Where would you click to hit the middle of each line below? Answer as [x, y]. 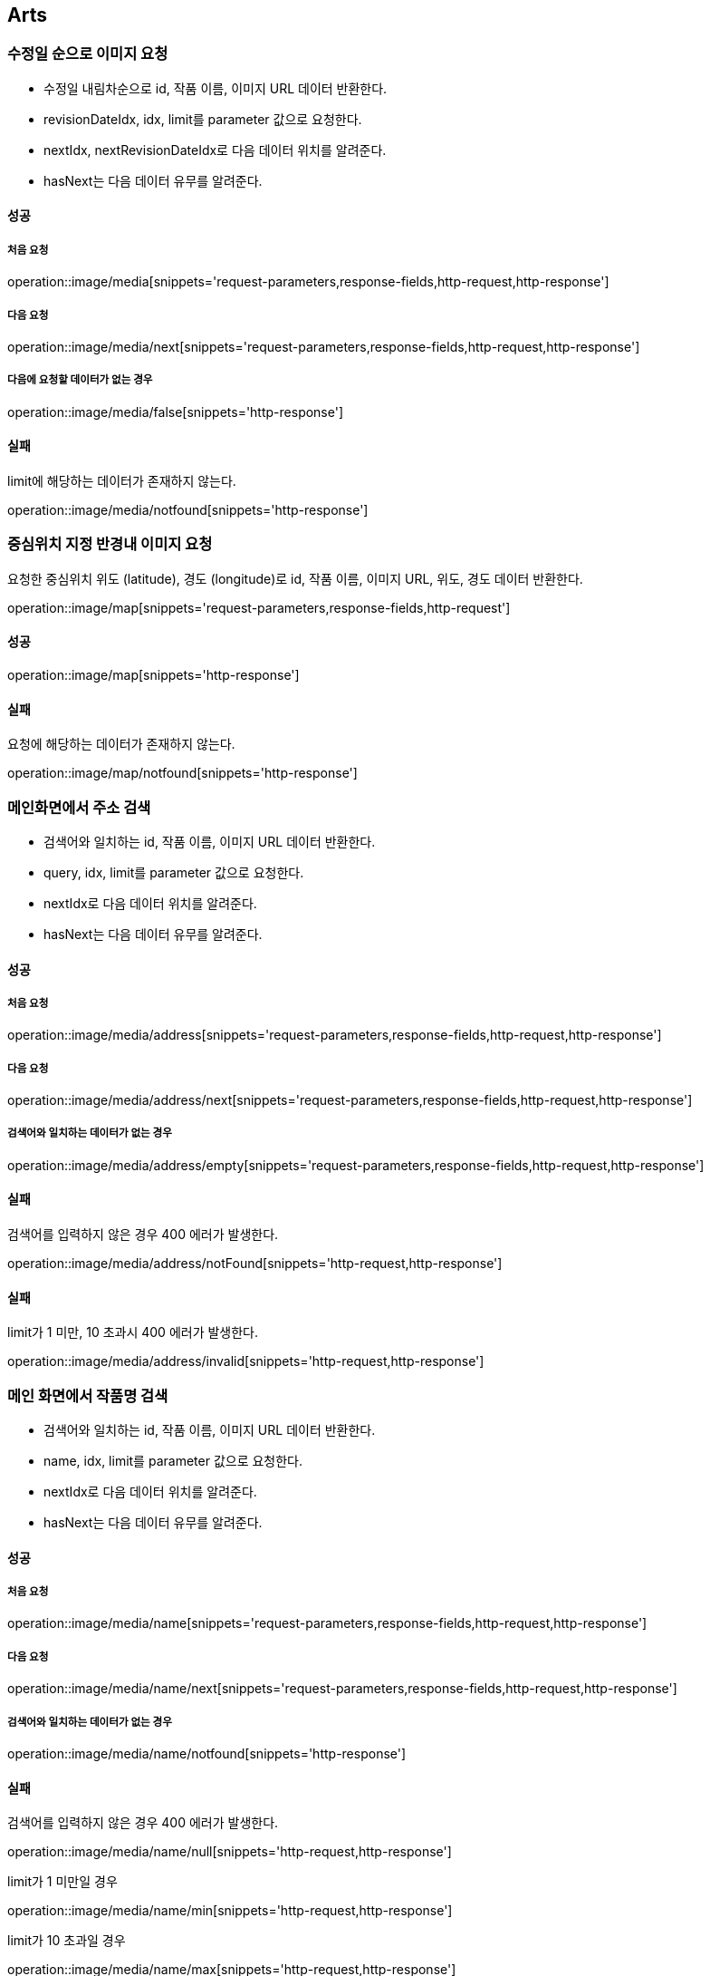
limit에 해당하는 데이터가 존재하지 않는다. [122, 480]
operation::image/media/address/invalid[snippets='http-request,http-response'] [246, 1361]
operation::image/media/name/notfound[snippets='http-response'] [207, 1753]
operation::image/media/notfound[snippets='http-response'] [188, 509]
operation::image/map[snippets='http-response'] [154, 674]
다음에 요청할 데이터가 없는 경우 [80, 380]
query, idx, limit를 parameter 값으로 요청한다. [174, 872]
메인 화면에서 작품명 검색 [88, 1395]
